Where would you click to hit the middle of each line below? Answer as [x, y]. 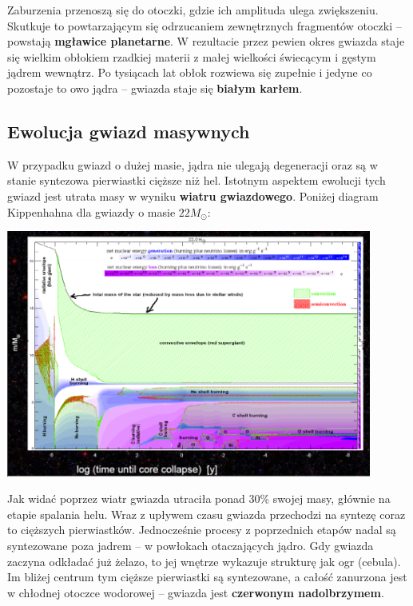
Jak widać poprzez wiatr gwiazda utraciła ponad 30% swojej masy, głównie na [199, 498]
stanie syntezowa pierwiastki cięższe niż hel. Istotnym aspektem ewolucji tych [197, 180]
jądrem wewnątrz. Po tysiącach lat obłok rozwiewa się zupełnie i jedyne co [190, 72]
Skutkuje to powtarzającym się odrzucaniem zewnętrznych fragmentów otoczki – [205, 25]
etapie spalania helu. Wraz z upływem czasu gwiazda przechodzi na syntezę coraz [206, 514]
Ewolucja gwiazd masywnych [129, 131]
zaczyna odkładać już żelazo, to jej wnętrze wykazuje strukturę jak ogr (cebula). [204, 561]
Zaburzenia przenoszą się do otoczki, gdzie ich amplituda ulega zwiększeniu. [193, 10]
